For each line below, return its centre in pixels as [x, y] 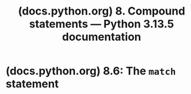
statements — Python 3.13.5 [102, 24]
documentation [102, 37]
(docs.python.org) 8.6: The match [91, 71]
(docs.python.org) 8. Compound [102, 11]
